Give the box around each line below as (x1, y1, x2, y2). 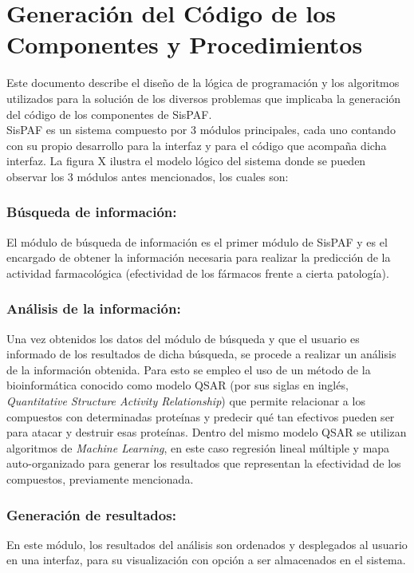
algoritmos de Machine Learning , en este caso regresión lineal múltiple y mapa (6, 439, 390, 456)
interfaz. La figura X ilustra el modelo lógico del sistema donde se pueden (6, 152, 366, 169)
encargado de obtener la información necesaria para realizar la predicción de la (6, 249, 391, 266)
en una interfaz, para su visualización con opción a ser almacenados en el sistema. (6, 551, 406, 568)
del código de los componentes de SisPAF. (6, 105, 212, 122)
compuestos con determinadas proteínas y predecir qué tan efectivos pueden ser (6, 408, 395, 425)
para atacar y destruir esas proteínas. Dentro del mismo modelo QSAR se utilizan (6, 424, 407, 441)
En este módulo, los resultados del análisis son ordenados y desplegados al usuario (6, 535, 408, 552)
